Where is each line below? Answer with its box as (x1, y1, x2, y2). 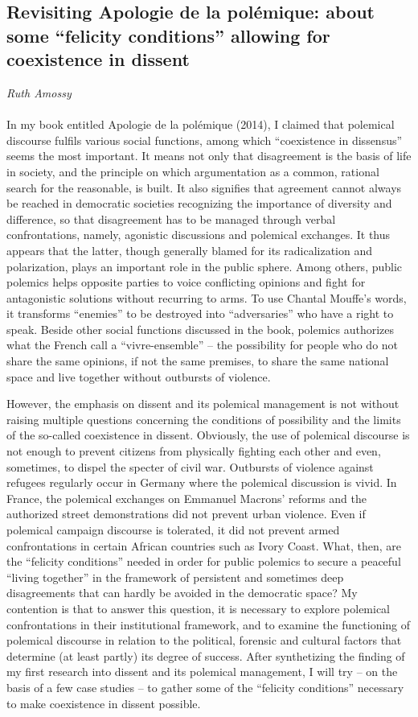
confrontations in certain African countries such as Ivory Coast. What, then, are (6, 537, 402, 554)
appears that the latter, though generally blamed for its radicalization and (6, 241, 373, 258)
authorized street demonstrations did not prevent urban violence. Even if (6, 505, 366, 522)
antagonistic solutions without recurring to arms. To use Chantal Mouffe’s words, (6, 289, 407, 306)
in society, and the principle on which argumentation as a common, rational (6, 163, 379, 179)
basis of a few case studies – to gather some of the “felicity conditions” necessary (6, 678, 404, 695)
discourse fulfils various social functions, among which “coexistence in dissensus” (6, 131, 403, 148)
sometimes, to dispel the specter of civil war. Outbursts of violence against (6, 458, 374, 475)
